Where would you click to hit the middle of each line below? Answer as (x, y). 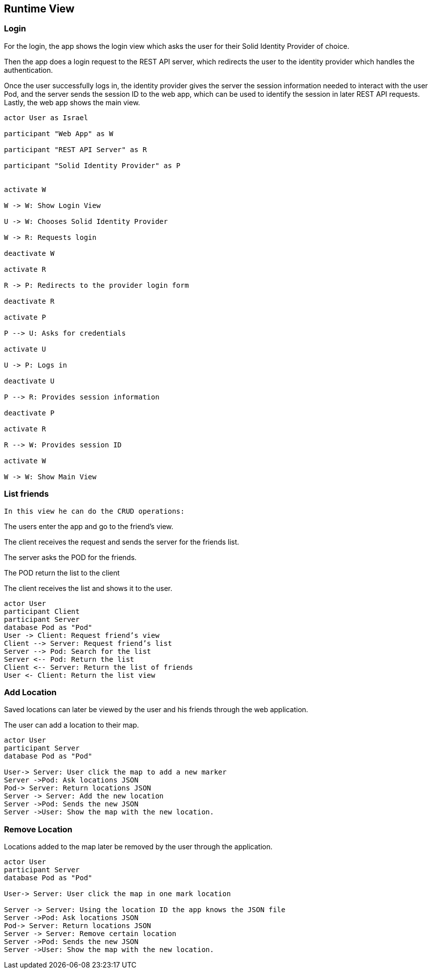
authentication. (29, 70)
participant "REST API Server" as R (75, 149)
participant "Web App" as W (59, 133)
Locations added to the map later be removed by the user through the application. (138, 847)
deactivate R (29, 301)
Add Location (30, 692)
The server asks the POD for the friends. (71, 557)
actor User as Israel (46, 117)
